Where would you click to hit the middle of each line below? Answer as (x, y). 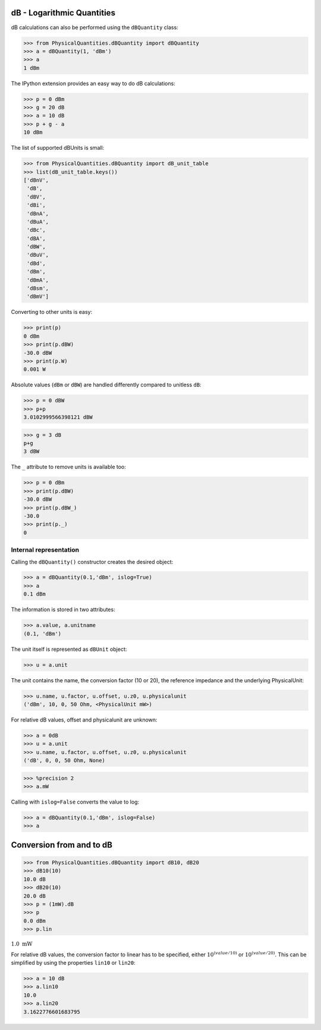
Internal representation (45, 550)
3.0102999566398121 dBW (58, 417)
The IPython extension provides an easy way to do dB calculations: (93, 83)
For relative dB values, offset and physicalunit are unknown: (84, 720)
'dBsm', (38, 289)
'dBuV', (38, 255)
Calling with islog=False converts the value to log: (75, 802)
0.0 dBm (34, 921)
